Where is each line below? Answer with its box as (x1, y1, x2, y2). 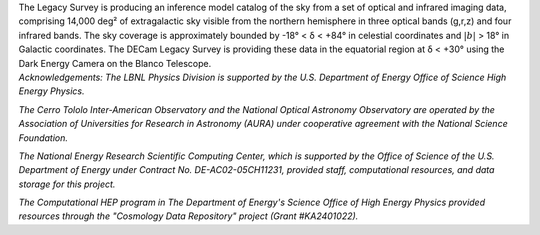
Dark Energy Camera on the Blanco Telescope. (18, 57, 212, 69)
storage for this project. (18, 178, 116, 190)
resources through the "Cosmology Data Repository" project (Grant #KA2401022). (18, 210, 359, 222)
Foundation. (18, 131, 69, 144)
